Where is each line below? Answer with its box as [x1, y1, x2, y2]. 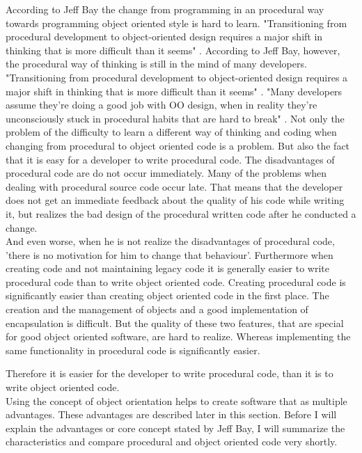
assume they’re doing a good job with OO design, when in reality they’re [6, 97, 317, 112]
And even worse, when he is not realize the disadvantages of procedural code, [6, 234, 335, 248]
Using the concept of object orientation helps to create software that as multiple [6, 393, 347, 408]
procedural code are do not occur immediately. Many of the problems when [6, 166, 327, 180]
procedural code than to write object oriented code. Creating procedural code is [6, 274, 346, 289]
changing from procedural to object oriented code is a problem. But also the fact [6, 138, 350, 152]
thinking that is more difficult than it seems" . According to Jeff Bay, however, [6, 42, 340, 57]
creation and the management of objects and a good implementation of [6, 302, 308, 317]
